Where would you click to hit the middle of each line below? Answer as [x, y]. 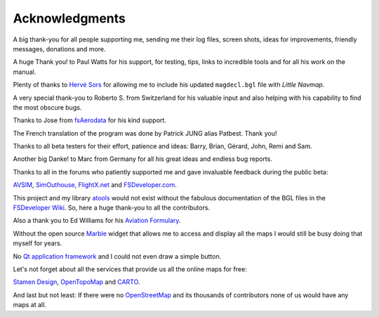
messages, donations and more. [59, 48]
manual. [25, 72]
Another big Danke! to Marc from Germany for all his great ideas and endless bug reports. [143, 159]
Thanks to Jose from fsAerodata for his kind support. [89, 120]
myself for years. [38, 243]
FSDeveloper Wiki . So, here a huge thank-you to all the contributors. [112, 208]
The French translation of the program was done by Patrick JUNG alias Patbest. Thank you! [145, 133]
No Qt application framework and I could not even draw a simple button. [117, 256]
